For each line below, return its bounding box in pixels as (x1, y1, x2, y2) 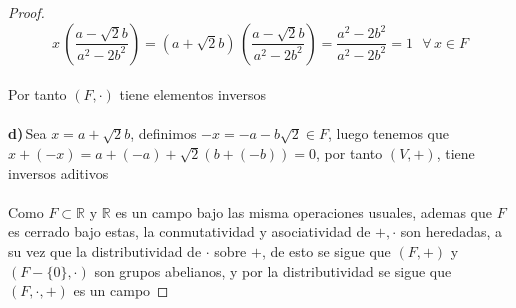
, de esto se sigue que (261, 240, 391, 261)
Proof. (8, 2, 45, 22)
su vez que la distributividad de (8, 240, 202, 261)
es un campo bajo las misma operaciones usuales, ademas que (115, 201, 492, 222)
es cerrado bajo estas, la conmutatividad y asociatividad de (8, 221, 371, 242)
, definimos (130, 123, 197, 144)
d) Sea (8, 123, 47, 144)
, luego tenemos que (328, 123, 450, 144)
